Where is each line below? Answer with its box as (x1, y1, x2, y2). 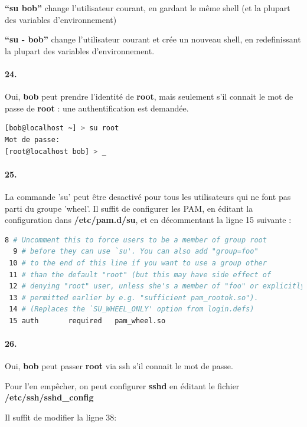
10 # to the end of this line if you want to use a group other (9, 258, 267, 267)
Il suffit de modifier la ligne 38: (5, 411, 117, 423)
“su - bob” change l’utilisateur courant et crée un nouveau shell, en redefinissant (5, 33, 301, 45)
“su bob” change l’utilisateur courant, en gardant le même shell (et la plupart (5, 2, 290, 14)
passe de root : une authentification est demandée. (5, 101, 189, 114)
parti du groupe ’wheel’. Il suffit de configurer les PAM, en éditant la (5, 202, 253, 214)
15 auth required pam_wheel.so (9, 316, 166, 325)
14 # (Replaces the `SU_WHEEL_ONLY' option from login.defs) (9, 305, 254, 314)
